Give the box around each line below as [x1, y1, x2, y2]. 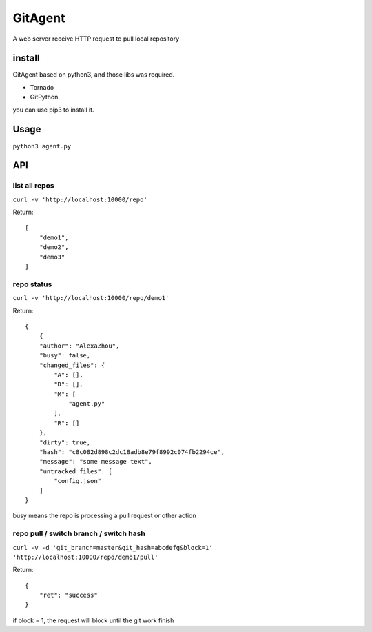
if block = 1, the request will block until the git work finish [12, 616, 174, 624]
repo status [12, 279, 52, 289]
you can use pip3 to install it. [12, 106, 94, 114]
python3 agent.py [12, 142, 72, 150]
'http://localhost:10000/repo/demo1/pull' [12, 553, 158, 561]
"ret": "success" [39, 591, 98, 600]
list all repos [12, 181, 54, 190]
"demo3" [39, 253, 65, 261]
